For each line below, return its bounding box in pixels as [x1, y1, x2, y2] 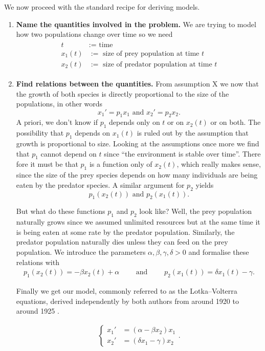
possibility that [16, 127, 64, 138]
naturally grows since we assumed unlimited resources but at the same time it [16, 216, 260, 227]
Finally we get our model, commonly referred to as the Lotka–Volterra [16, 286, 237, 296]
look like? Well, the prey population [139, 206, 252, 216]
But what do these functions [16, 206, 105, 216]
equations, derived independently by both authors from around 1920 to [16, 295, 239, 306]
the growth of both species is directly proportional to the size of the [16, 88, 229, 99]
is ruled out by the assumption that [137, 127, 249, 138]
